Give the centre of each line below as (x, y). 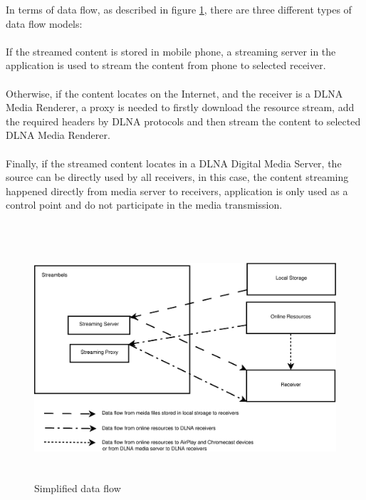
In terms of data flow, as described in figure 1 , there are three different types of (179, 9)
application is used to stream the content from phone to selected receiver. (166, 65)
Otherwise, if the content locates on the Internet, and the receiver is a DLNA (174, 93)
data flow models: (44, 23)
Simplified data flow (78, 488)
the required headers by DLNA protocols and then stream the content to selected (183, 121)
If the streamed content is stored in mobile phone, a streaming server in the (171, 51)
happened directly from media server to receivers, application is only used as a (177, 191)
